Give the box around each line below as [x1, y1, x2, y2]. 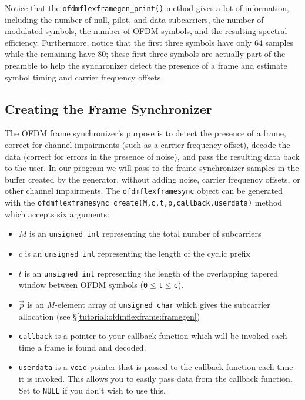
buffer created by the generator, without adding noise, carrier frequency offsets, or [5, 173, 300, 185]
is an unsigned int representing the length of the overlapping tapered [24, 267, 279, 279]
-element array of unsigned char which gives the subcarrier [55, 298, 270, 310]
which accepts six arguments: [5, 207, 109, 220]
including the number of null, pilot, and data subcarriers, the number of [5, 13, 264, 25]
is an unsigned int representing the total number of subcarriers [29, 227, 262, 240]
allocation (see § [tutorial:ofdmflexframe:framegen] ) [18, 310, 200, 322]
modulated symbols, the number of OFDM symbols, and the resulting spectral [5, 25, 287, 37]
